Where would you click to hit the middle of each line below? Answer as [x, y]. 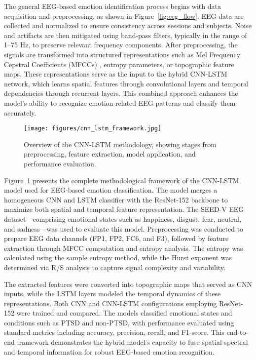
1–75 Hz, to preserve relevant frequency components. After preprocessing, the [121, 45]
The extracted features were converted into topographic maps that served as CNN [128, 284]
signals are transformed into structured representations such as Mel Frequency [122, 54]
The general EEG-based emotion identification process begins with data [112, 6]
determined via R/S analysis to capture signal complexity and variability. [115, 267]
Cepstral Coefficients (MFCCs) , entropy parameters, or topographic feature [119, 64]
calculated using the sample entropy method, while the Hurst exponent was [118, 258]
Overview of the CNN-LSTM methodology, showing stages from [120, 144]
